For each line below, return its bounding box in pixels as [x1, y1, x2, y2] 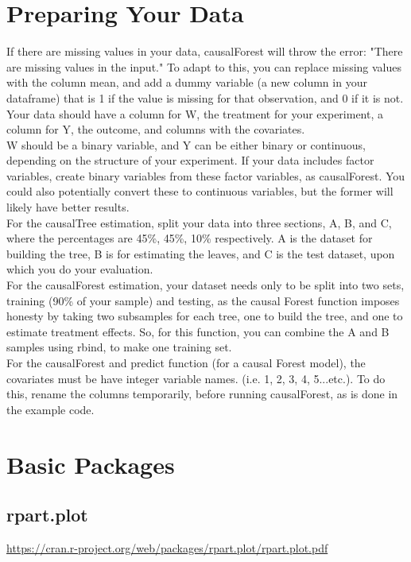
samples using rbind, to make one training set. [6, 339, 232, 355]
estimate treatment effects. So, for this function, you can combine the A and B [6, 323, 390, 339]
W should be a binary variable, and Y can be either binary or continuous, [6, 136, 366, 153]
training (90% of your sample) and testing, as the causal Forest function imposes [6, 292, 400, 308]
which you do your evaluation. [6, 261, 153, 277]
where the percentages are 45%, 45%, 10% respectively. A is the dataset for [6, 230, 373, 246]
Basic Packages [6, 448, 175, 480]
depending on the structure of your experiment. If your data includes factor [6, 152, 374, 169]
